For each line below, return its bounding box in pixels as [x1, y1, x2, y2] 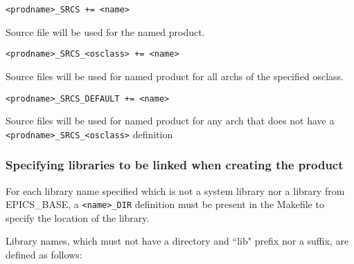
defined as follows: [6, 247, 82, 262]
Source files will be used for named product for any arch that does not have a [6, 113, 335, 128]
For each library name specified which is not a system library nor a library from [6, 183, 345, 198]
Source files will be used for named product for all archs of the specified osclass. [6, 68, 344, 83]
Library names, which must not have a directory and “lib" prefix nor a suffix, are [6, 234, 349, 248]
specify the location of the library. [6, 210, 150, 225]
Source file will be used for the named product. [6, 24, 205, 39]
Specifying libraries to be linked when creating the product [6, 156, 344, 173]
